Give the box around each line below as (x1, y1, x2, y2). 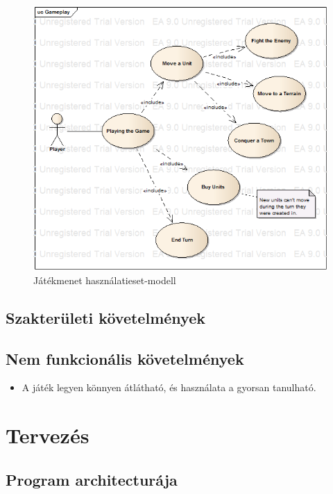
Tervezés (6, 421, 89, 450)
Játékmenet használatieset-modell (33, 272, 176, 287)
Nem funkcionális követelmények (6, 347, 244, 369)
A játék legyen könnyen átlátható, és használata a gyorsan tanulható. (22, 380, 316, 395)
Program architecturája (6, 468, 178, 490)
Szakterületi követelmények (6, 306, 205, 328)
